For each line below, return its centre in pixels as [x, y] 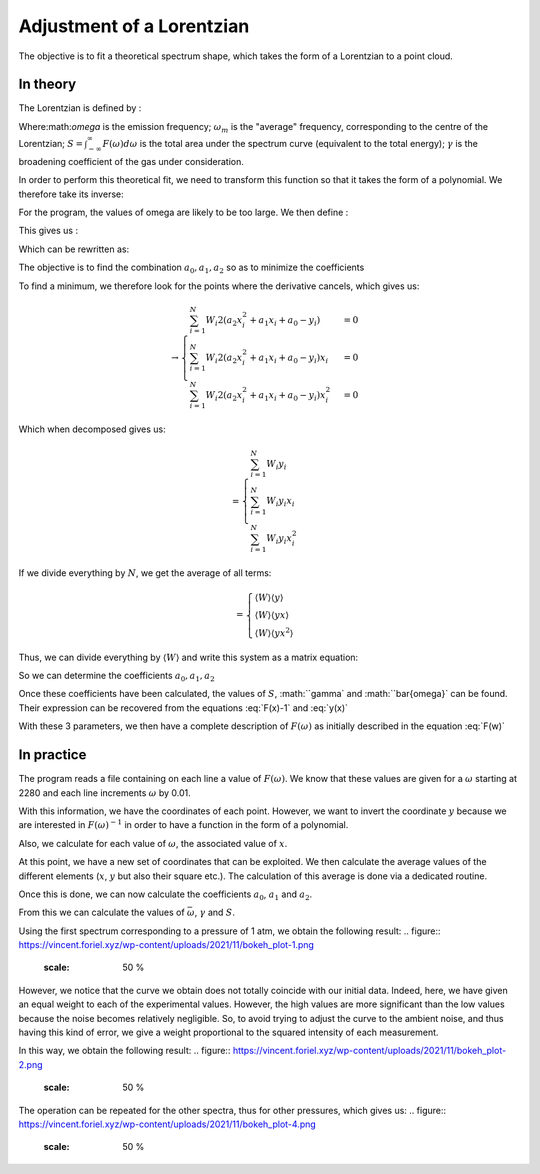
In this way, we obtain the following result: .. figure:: [124, 1051]
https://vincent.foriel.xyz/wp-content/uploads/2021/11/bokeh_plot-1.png [166, 945]
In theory [47, 84]
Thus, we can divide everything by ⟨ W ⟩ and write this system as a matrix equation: [188, 657]
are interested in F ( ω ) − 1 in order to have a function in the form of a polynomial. [183, 824]
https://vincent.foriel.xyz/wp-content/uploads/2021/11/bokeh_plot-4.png [167, 1124]
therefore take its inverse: [71, 194]
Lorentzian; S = [51, 144]
